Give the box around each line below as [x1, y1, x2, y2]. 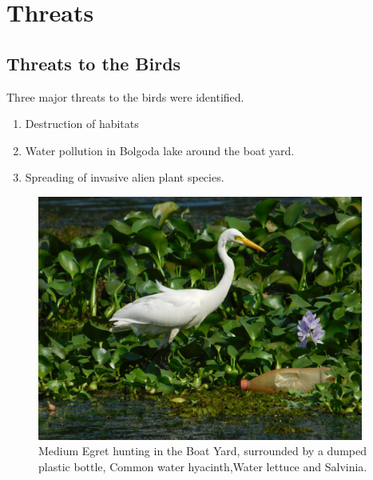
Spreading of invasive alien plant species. [25, 169, 224, 186]
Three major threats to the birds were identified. [6, 88, 244, 105]
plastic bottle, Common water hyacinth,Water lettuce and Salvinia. [38, 458, 367, 474]
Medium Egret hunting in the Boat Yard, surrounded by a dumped [38, 442, 367, 459]
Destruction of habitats [25, 115, 139, 132]
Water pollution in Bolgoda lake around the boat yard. [25, 142, 295, 158]
